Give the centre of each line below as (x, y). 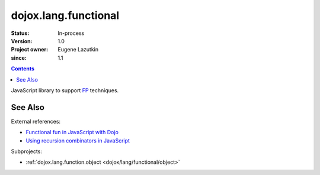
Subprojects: (27, 151)
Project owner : (30, 50)
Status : (20, 33)
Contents (23, 69)
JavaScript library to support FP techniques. (65, 90)
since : (19, 58)
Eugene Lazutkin (78, 50)
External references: (36, 121)
